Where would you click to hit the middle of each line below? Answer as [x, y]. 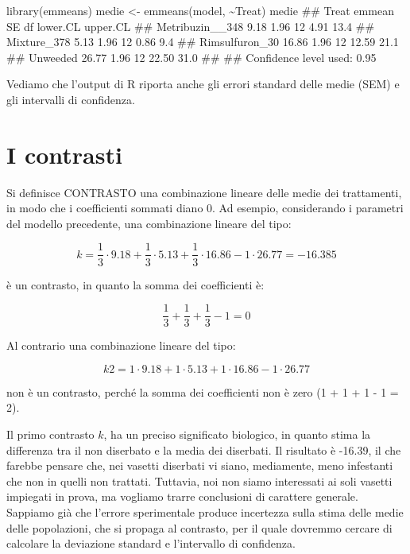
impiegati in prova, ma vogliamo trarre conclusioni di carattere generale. [182, 496]
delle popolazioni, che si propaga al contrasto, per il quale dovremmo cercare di [199, 527]
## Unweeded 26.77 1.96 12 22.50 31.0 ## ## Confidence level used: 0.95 [191, 57]
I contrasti [64, 154]
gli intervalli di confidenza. [71, 99]
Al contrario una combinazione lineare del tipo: [121, 345]
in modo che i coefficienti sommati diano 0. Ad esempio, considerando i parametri [205, 208]
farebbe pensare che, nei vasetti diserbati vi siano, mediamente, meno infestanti [200, 465]
